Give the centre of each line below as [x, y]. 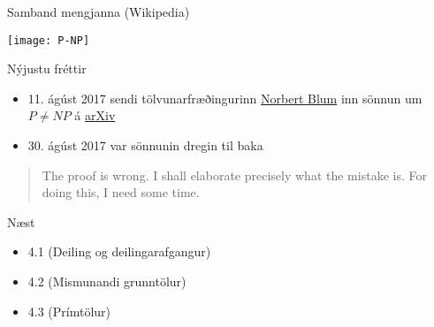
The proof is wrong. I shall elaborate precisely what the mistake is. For [234, 175]
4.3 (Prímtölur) [69, 311]
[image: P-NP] [49, 40]
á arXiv [95, 115]
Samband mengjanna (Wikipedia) [99, 11]
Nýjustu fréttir [47, 68]
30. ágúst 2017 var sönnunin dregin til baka [145, 145]
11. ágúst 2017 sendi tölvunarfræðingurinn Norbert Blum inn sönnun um [225, 98]
